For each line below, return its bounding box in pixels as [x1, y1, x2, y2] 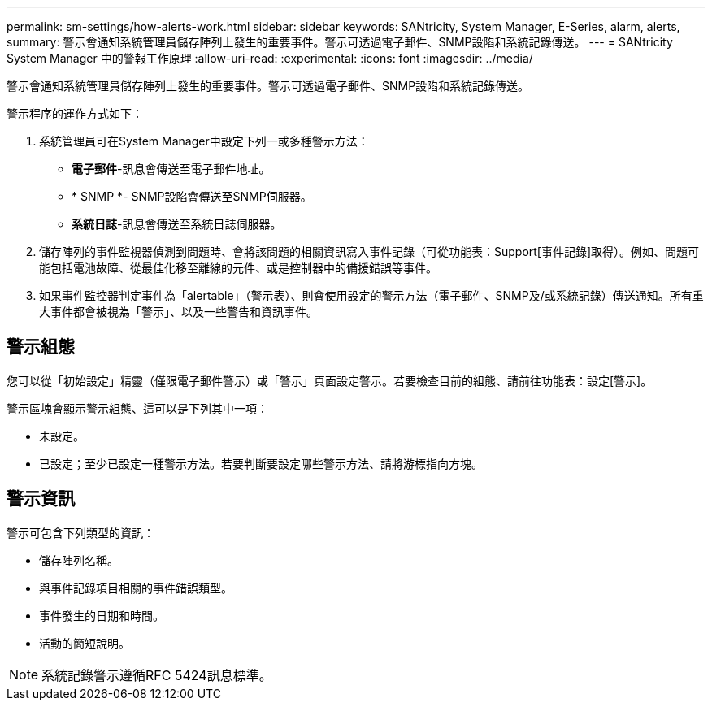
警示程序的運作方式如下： [7, 106, 143, 120]
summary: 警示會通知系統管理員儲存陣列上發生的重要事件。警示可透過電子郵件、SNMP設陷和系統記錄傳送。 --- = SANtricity [7, 35, 673, 49]
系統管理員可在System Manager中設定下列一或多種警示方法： [39, 134, 369, 148]
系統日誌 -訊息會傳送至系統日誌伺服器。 [72, 217, 282, 231]
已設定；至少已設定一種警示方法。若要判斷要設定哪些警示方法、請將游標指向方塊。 [39, 456, 483, 471]
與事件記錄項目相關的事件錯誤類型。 [39, 580, 232, 595]
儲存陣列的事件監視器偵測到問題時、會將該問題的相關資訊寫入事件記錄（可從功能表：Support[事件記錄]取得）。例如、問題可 [39, 245, 700, 258]
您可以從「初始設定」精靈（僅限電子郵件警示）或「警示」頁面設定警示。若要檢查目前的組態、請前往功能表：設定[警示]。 [7, 373, 653, 388]
